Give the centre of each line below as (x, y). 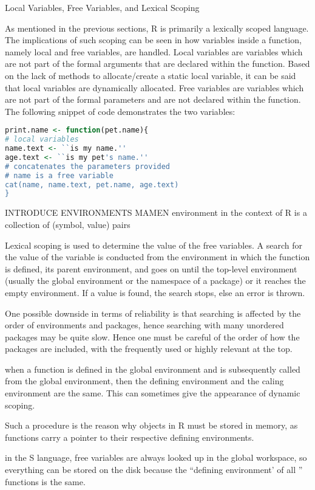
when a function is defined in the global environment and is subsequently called (153, 369)
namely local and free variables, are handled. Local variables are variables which (154, 51)
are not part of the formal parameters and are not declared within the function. (153, 99)
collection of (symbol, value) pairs (68, 224)
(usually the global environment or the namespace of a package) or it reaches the (155, 281)
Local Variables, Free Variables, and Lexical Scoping (102, 7)
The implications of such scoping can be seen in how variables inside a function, (153, 40)
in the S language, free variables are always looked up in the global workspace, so (156, 457)
